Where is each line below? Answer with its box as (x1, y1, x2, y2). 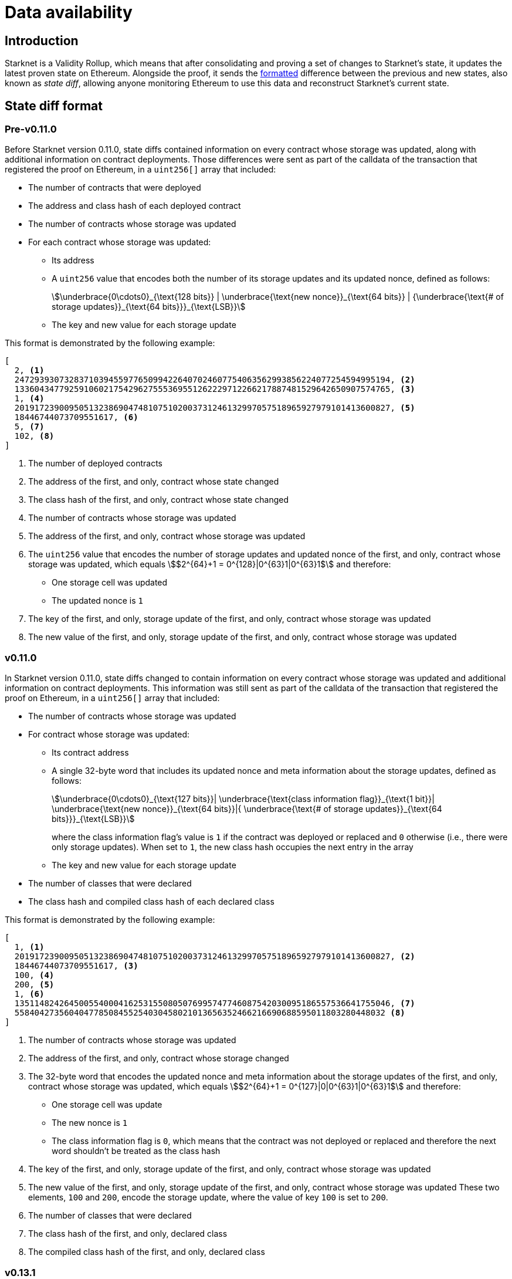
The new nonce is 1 (52, 1118, 128, 1128)
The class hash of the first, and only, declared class (28, 1229, 228, 1239)
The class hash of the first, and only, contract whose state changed (28, 495, 289, 505)
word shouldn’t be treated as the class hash (52, 1146, 221, 1156)
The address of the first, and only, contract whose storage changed (28, 1053, 289, 1064)
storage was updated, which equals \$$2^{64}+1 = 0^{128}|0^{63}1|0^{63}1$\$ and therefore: (28, 559, 391, 570)
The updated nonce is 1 (52, 595, 144, 606)
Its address (52, 255, 94, 266)
